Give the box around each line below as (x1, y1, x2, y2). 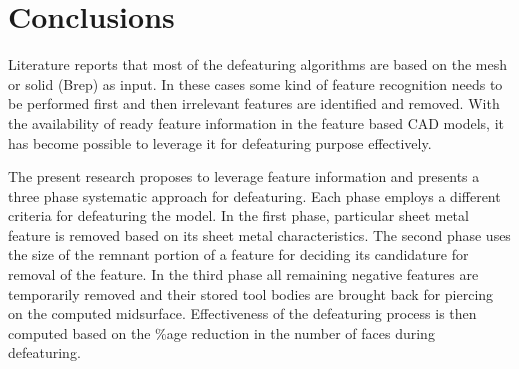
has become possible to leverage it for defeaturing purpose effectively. (8, 132, 432, 153)
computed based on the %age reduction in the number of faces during (8, 322, 435, 343)
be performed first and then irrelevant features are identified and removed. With (8, 93, 500, 114)
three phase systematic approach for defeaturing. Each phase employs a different (8, 185, 501, 206)
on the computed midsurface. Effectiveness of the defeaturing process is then (8, 303, 477, 324)
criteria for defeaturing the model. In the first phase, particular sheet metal (8, 205, 469, 226)
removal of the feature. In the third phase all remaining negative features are (8, 264, 479, 285)
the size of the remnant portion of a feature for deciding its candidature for (8, 244, 469, 265)
